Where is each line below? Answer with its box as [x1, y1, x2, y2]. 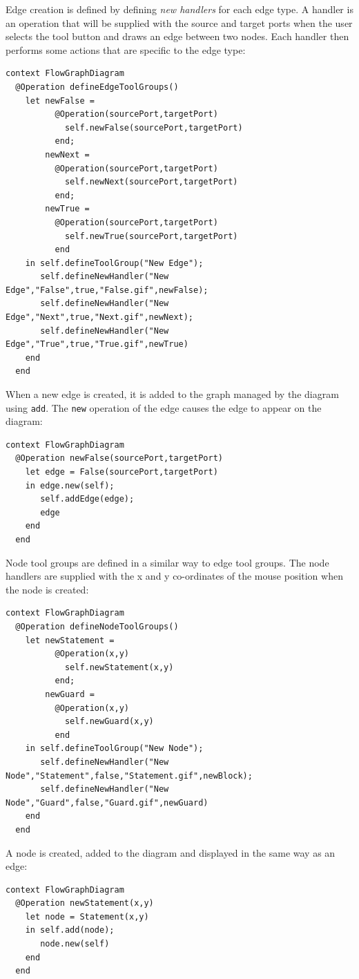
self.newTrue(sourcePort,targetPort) [64, 231, 238, 241]
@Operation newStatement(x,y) [15, 898, 154, 909]
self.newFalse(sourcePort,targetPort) [64, 122, 243, 133]
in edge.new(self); [25, 480, 115, 491]
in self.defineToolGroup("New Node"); [25, 743, 204, 754]
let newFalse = [25, 95, 95, 106]
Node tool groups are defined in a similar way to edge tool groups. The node [6, 555, 329, 569]
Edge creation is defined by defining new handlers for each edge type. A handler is [6, 2, 353, 16]
